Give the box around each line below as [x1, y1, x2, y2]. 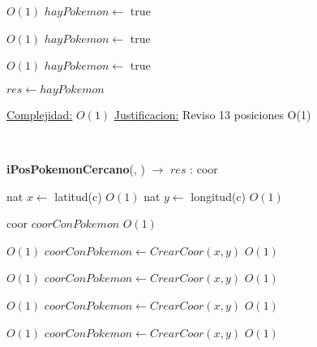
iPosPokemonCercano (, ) [6, 160, 145, 177]
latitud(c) [54, 187, 102, 204]
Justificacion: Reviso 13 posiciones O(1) [114, 105, 311, 122]
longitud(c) [191, 187, 246, 204]
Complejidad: [6, 105, 73, 122]
